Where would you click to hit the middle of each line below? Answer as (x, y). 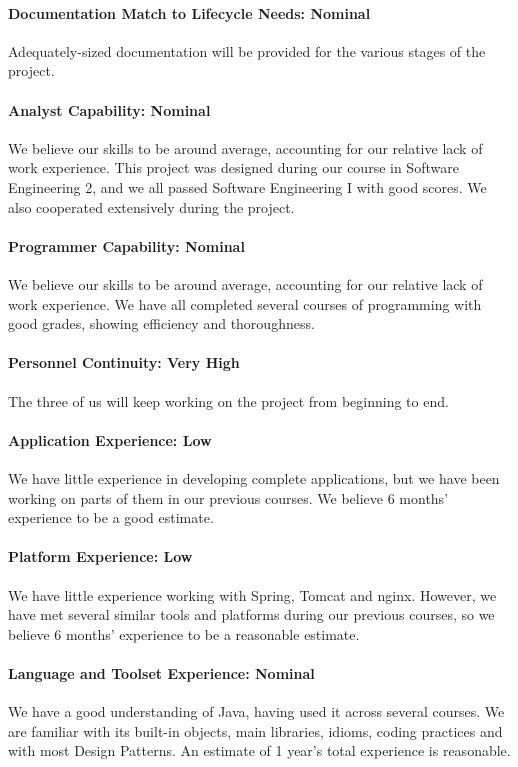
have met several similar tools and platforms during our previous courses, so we (251, 614)
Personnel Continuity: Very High (124, 362)
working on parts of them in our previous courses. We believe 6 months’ (228, 497)
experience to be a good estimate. (111, 517)
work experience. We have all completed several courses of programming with (245, 303)
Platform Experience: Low (100, 556)
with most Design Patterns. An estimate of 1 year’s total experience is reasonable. (259, 750)
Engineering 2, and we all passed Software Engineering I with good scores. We (247, 186)
